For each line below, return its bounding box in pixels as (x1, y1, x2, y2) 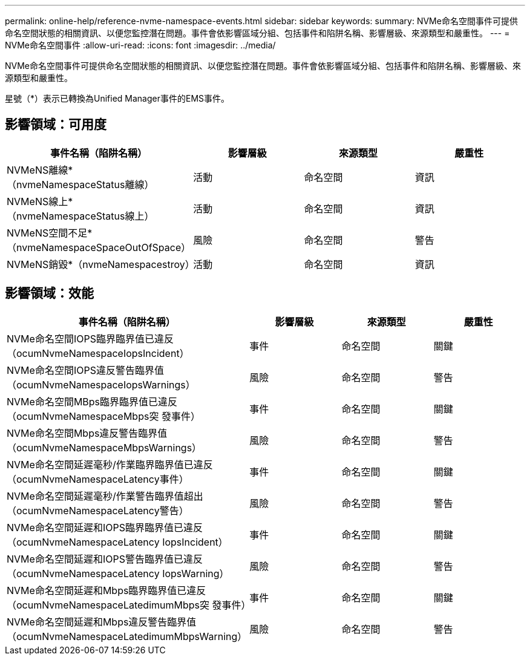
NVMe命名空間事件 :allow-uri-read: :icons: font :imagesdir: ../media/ (5, 40, 276, 50)
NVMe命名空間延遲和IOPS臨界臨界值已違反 (7, 521, 203, 534)
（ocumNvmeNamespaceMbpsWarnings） (7, 441, 202, 454)
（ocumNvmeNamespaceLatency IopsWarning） (7, 567, 229, 580)
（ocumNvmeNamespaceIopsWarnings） (7, 378, 195, 391)
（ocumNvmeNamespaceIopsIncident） (7, 347, 189, 359)
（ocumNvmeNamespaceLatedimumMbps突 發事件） (7, 598, 251, 611)
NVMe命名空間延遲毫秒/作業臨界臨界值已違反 (7, 458, 213, 471)
